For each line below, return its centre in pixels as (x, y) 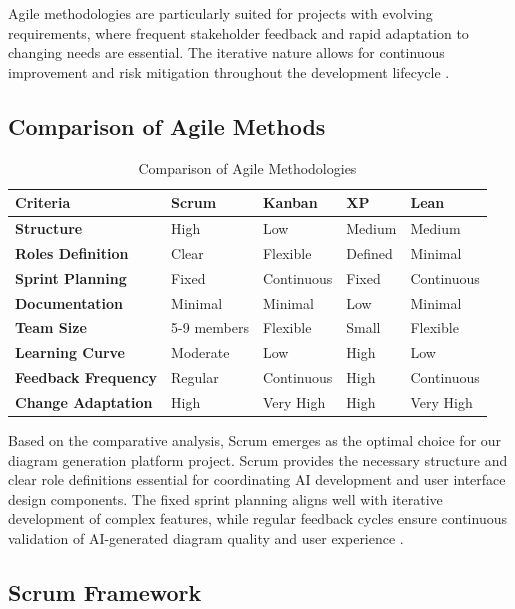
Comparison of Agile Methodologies (247, 167)
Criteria (43, 202)
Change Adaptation (84, 401)
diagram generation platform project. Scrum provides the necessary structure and (258, 459)
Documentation (69, 302)
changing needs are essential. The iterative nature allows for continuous (226, 52)
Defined (369, 252)
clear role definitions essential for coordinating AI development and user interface (257, 479)
